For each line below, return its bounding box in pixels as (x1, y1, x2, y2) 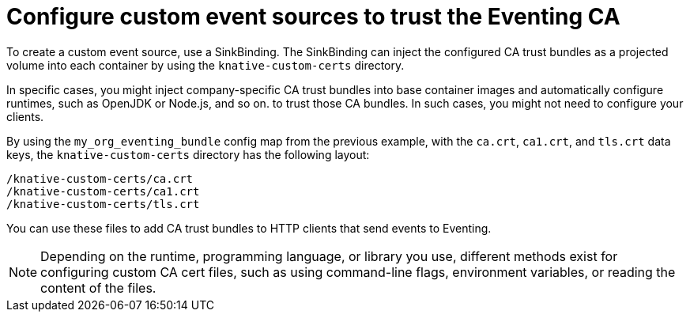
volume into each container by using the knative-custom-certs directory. (6, 58, 405, 72)
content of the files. (40, 279, 156, 296)
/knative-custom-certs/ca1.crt (6, 184, 200, 198)
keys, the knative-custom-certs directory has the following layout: (6, 147, 370, 161)
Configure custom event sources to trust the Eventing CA (6, 3, 620, 30)
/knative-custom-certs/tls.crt (6, 197, 200, 210)
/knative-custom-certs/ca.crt (6, 172, 194, 185)
